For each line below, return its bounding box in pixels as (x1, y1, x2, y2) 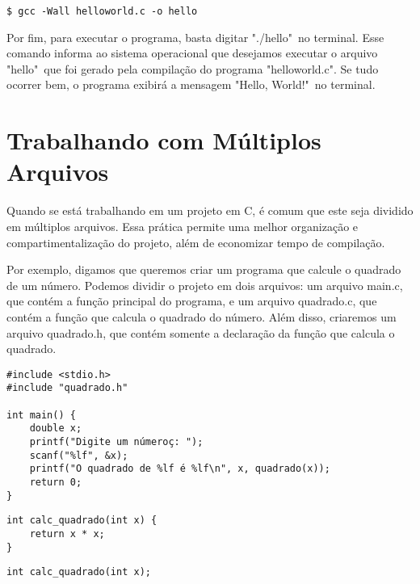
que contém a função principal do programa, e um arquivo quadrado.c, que (6, 292, 377, 309)
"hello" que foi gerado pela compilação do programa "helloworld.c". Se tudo (6, 60, 379, 77)
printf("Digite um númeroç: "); (29, 435, 204, 447)
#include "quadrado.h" (6, 382, 128, 394)
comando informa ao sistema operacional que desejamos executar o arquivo (6, 44, 378, 61)
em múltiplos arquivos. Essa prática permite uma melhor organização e (6, 217, 359, 234)
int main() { (6, 409, 76, 421)
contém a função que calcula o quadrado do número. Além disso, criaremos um (6, 308, 397, 325)
